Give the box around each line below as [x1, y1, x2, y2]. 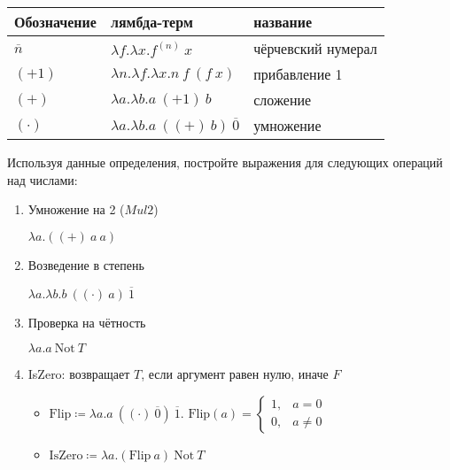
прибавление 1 [253, 64, 343, 84]
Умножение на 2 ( [27, 200, 125, 219]
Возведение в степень [27, 255, 144, 274]
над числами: [7, 170, 78, 189]
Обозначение [14, 12, 97, 32]
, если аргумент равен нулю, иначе [141, 365, 329, 383]
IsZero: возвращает [27, 365, 130, 383]
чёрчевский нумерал [253, 38, 377, 58]
